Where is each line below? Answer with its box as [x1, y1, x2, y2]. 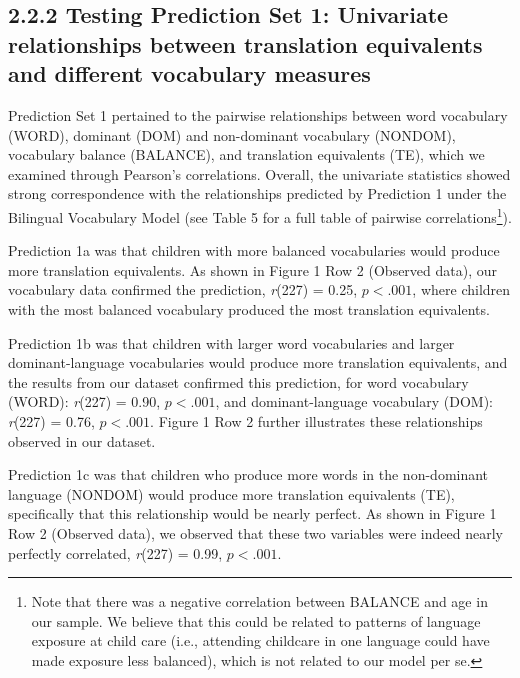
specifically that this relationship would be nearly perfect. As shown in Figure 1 [8, 503, 497, 524]
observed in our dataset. [8, 430, 156, 451]
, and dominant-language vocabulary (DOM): [215, 391, 494, 412]
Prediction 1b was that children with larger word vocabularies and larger [8, 332, 455, 353]
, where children [412, 279, 511, 300]
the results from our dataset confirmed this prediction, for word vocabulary [8, 371, 469, 392]
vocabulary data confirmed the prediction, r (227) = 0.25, [8, 279, 358, 300]
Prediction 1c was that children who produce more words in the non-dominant [8, 464, 489, 485]
